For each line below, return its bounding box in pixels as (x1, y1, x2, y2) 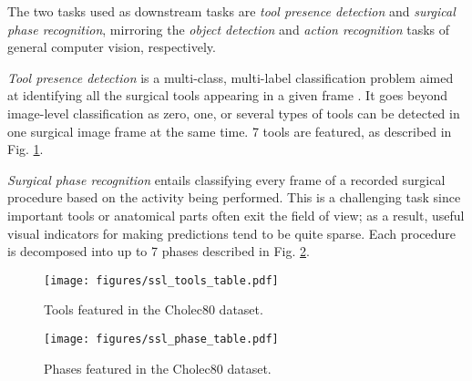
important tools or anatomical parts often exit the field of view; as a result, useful (7, 205, 465, 224)
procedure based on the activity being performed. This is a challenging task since (7, 188, 461, 207)
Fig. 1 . (7, 139, 44, 159)
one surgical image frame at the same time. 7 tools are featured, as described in (7, 121, 452, 140)
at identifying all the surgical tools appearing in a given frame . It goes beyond (7, 86, 447, 105)
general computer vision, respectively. (7, 37, 216, 57)
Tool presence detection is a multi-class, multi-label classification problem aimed (7, 67, 454, 87)
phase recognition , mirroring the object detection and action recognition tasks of (7, 19, 450, 38)
